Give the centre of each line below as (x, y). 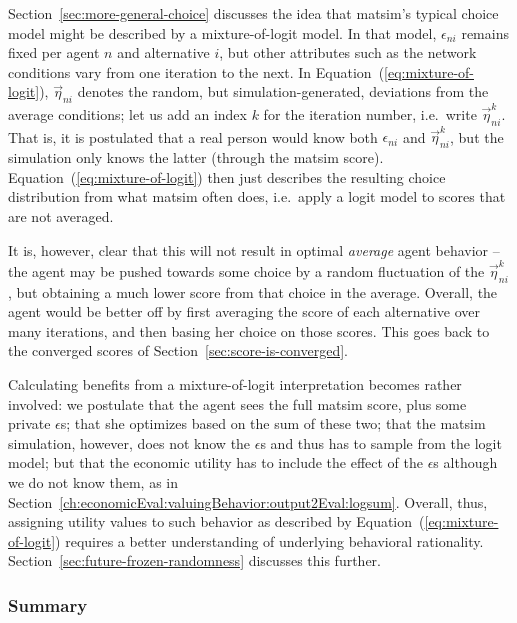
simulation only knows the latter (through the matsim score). (196, 157)
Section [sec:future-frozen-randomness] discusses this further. (194, 560)
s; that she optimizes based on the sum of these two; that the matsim (273, 423)
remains (485, 32)
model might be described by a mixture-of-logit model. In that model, (222, 32)
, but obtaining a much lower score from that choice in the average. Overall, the (253, 291)
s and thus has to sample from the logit (381, 442)
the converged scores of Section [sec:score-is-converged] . (178, 350)
